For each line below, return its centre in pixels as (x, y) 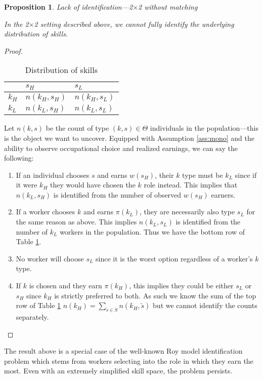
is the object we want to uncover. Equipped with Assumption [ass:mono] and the (129, 138)
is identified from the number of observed (117, 194)
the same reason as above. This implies (76, 222)
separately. (32, 317)
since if (246, 175)
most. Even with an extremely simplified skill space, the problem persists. (118, 371)
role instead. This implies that (191, 185)
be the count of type (77, 128)
